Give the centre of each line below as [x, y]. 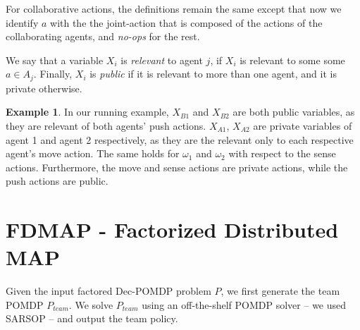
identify [22, 22]
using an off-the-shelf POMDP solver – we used [244, 304]
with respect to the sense [282, 153]
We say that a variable [55, 60]
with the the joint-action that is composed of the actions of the [186, 22]
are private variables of [303, 126]
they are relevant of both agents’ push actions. [106, 126]
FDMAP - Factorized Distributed [172, 230]
